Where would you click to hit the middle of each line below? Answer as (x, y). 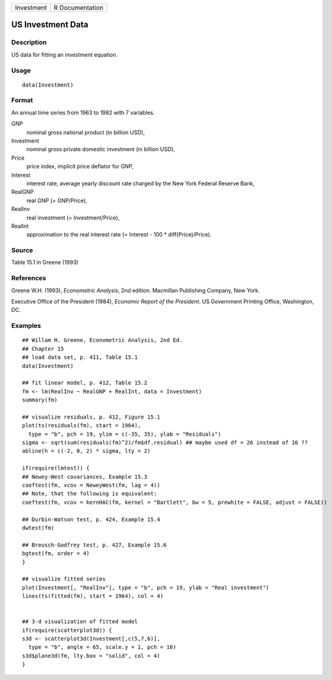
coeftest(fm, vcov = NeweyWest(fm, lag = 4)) (91, 485)
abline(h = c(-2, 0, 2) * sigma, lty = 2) (87, 451)
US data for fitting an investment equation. (65, 54)
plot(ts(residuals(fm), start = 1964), (82, 426)
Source (22, 250)
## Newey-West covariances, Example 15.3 (85, 476)
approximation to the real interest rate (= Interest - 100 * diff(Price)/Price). (119, 235)
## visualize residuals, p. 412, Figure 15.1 (91, 417)
